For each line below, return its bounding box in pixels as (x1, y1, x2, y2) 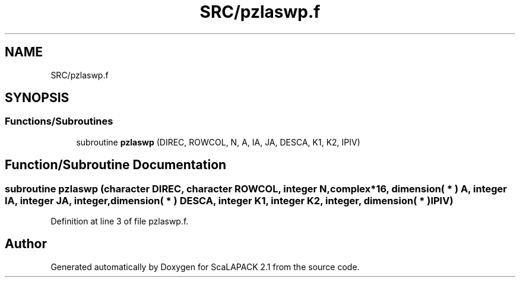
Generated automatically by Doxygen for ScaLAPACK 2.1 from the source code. (50, 261, 360, 272)
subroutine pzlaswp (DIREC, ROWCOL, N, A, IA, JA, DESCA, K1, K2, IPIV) (76, 137, 360, 147)
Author (5, 236, 47, 252)
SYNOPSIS (5, 90, 69, 106)
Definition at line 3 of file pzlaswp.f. (50, 216, 189, 227)
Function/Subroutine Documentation (5, 157, 227, 173)
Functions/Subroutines (5, 115, 113, 128)
